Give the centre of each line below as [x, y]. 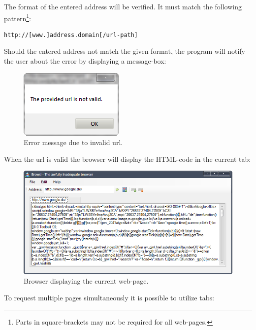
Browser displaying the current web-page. [86, 281]
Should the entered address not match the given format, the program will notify [125, 51]
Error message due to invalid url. [73, 142]
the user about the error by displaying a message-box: [85, 61]
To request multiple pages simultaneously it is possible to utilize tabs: [109, 298]
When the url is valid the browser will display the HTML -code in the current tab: [128, 159]
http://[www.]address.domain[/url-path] [71, 35]
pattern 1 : [17, 17]
